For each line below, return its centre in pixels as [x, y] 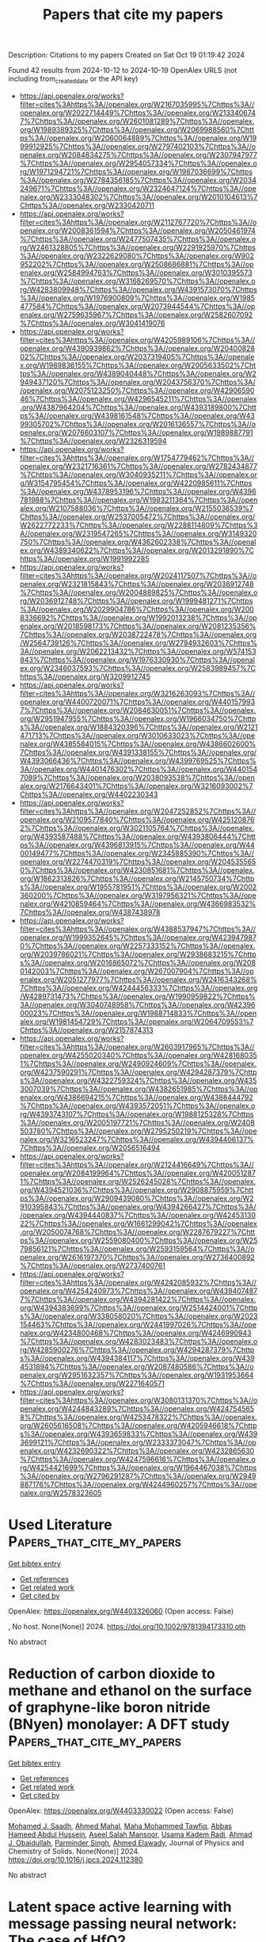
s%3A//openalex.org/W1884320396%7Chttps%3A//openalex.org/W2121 [139, 727]
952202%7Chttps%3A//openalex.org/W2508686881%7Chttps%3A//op [137, 264]
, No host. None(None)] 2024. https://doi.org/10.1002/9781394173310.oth [127, 1626]
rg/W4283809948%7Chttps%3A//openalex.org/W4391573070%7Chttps [138, 289]
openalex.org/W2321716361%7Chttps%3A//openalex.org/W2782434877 [139, 466]
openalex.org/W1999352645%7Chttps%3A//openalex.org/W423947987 [138, 937]
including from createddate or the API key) [73, 79]
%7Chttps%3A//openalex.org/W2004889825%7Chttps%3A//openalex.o [139, 592]
